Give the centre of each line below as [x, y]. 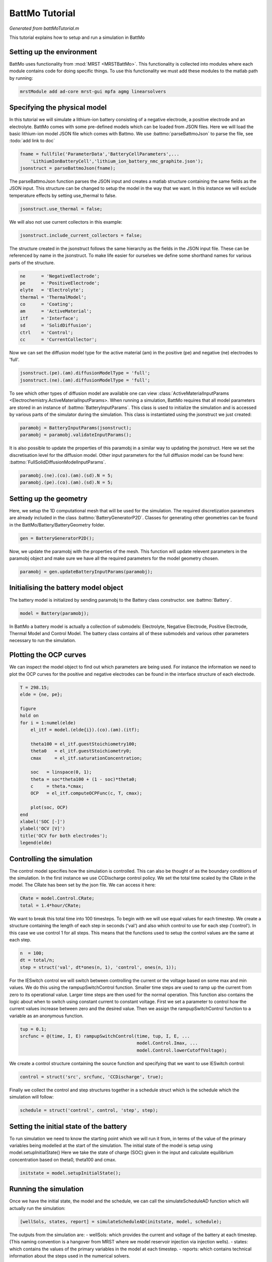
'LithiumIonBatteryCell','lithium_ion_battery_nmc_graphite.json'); [117, 161]
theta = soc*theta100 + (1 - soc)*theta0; [84, 779]
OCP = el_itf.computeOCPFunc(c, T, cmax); [86, 793]
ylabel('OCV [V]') [43, 829]
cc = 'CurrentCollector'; [59, 340]
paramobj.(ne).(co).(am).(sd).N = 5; [66, 476]
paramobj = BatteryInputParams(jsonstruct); [76, 428]
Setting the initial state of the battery [68, 1126]
